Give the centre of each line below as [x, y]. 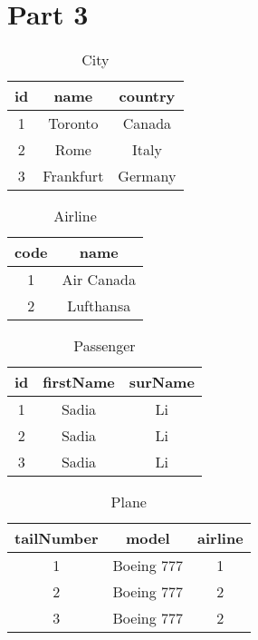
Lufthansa [99, 306]
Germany [147, 176]
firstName [79, 382]
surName [162, 382]
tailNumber [57, 538]
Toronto [73, 123]
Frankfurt [73, 176]
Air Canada [99, 280]
